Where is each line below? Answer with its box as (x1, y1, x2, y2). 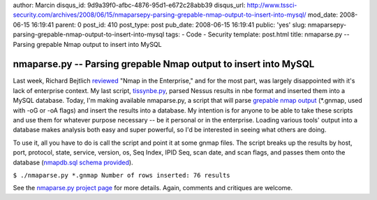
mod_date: (307, 10, 339, 19)
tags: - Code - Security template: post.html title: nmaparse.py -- (165, 30, 350, 38)
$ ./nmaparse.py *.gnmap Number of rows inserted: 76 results (13, 171, 230, 179)
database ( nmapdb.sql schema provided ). (13, 158, 133, 166)
